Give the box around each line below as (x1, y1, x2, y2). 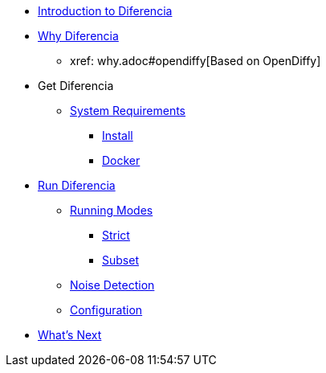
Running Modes (70, 203, 153, 217)
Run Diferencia (38, 178, 116, 192)
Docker (102, 154, 141, 167)
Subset (102, 253, 139, 267)
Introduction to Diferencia (38, 4, 173, 18)
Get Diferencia (38, 79, 114, 92)
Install (102, 129, 133, 142)
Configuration (70, 303, 143, 317)
